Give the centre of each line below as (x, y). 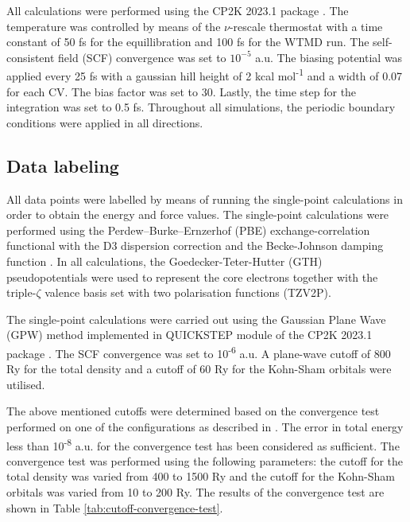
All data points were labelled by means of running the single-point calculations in (205, 199)
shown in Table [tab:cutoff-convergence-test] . (115, 507)
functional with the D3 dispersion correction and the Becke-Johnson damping (195, 245)
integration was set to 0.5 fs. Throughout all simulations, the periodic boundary (201, 107)
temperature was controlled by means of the (114, 26)
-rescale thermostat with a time (306, 26)
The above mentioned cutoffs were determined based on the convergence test (193, 411)
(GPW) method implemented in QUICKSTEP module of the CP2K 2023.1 (190, 335)
